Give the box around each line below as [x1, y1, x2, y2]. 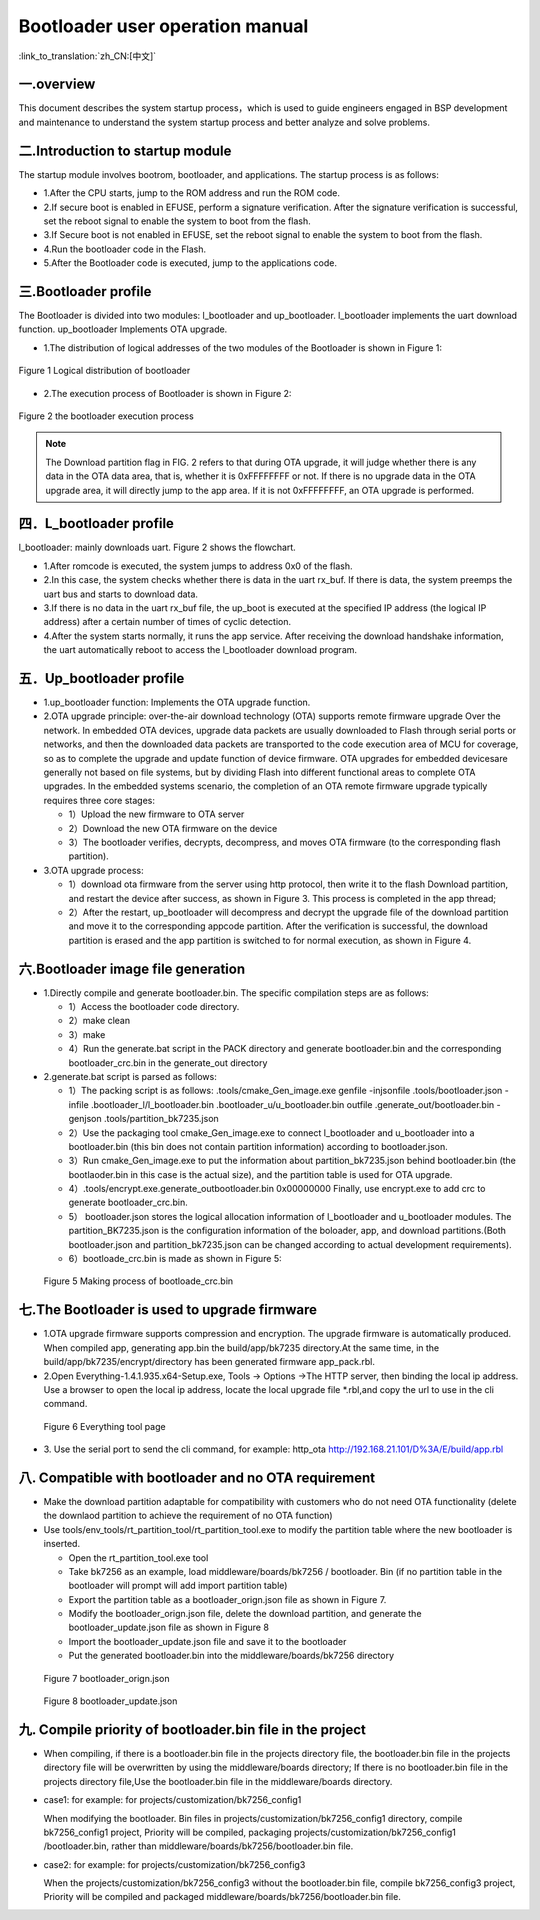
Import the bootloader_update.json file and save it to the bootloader [68, 1635, 347, 1647]
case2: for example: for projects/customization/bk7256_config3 [43, 1858, 306, 1870]
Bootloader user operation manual [18, 15, 309, 37]
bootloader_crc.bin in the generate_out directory [68, 1056, 268, 1069]
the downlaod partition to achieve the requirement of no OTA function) [43, 1510, 334, 1522]
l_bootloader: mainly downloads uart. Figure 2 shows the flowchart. [18, 541, 297, 554]
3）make [68, 1028, 106, 1040]
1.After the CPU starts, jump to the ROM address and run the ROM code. [43, 187, 340, 199]
